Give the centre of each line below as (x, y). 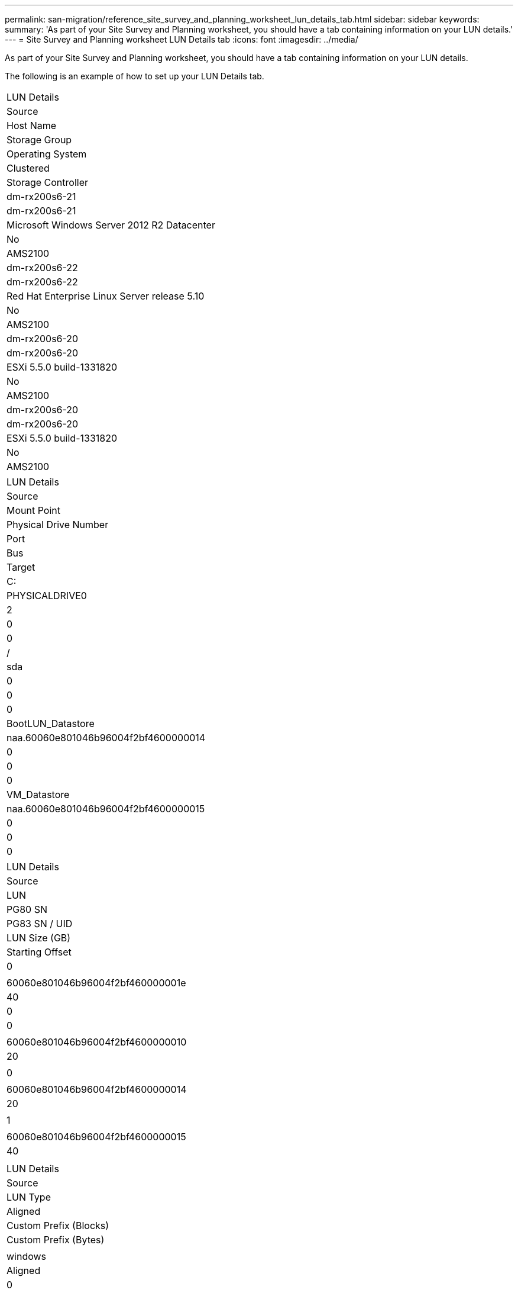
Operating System (47, 154)
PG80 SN (27, 909)
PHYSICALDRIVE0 (47, 596)
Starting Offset (39, 952)
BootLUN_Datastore (51, 723)
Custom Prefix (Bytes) (56, 1240)
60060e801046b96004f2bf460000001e (96, 983)
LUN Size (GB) (39, 938)
